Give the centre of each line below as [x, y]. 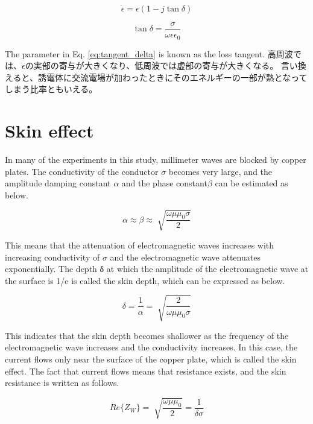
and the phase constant [164, 183]
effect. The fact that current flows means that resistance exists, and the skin [146, 371]
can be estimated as [251, 183]
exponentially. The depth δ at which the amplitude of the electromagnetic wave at [157, 269]
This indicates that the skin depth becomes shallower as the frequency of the [147, 335]
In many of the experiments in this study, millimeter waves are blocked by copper [156, 160]
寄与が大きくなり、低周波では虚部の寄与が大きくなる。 [169, 65]
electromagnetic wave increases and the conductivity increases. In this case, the [151, 347]
